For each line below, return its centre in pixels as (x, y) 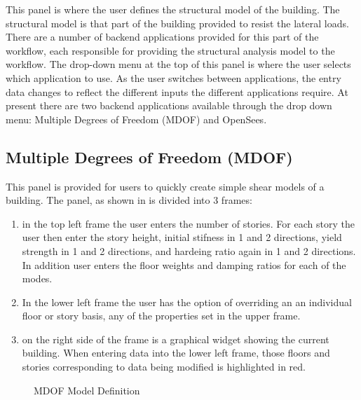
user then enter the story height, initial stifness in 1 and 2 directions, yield (182, 237)
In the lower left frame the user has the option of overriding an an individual (187, 302)
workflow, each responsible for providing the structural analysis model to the (170, 50)
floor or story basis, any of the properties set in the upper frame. (161, 316)
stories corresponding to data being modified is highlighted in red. (164, 367)
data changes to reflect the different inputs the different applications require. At (177, 91)
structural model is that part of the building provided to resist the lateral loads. (177, 23)
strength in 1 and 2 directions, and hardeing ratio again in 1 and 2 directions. (189, 250)
